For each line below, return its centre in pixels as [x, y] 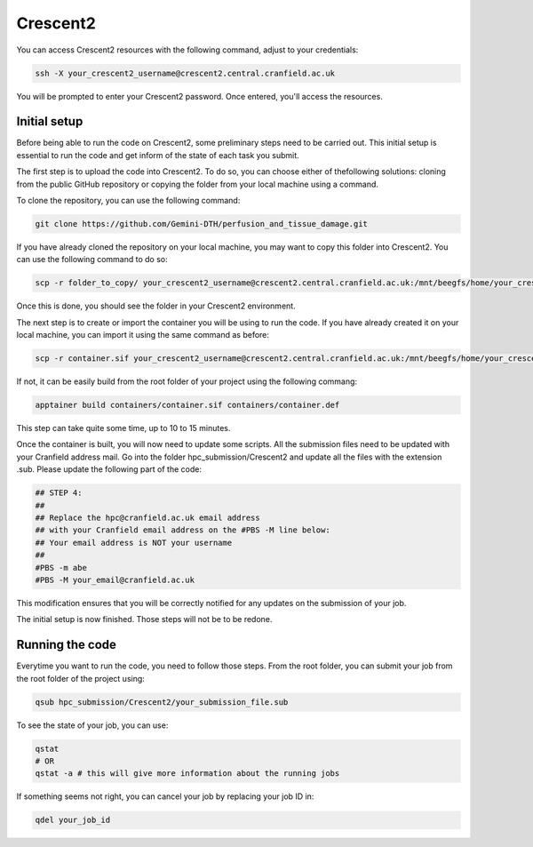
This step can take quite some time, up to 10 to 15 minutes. [123, 428]
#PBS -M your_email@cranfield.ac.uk [115, 579]
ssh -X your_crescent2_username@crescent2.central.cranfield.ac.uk [185, 73]
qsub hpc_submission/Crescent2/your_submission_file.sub [162, 702]
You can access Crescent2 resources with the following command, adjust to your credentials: [187, 50]
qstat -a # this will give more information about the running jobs [187, 774]
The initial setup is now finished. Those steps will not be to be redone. [144, 619]
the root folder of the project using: [81, 678]
